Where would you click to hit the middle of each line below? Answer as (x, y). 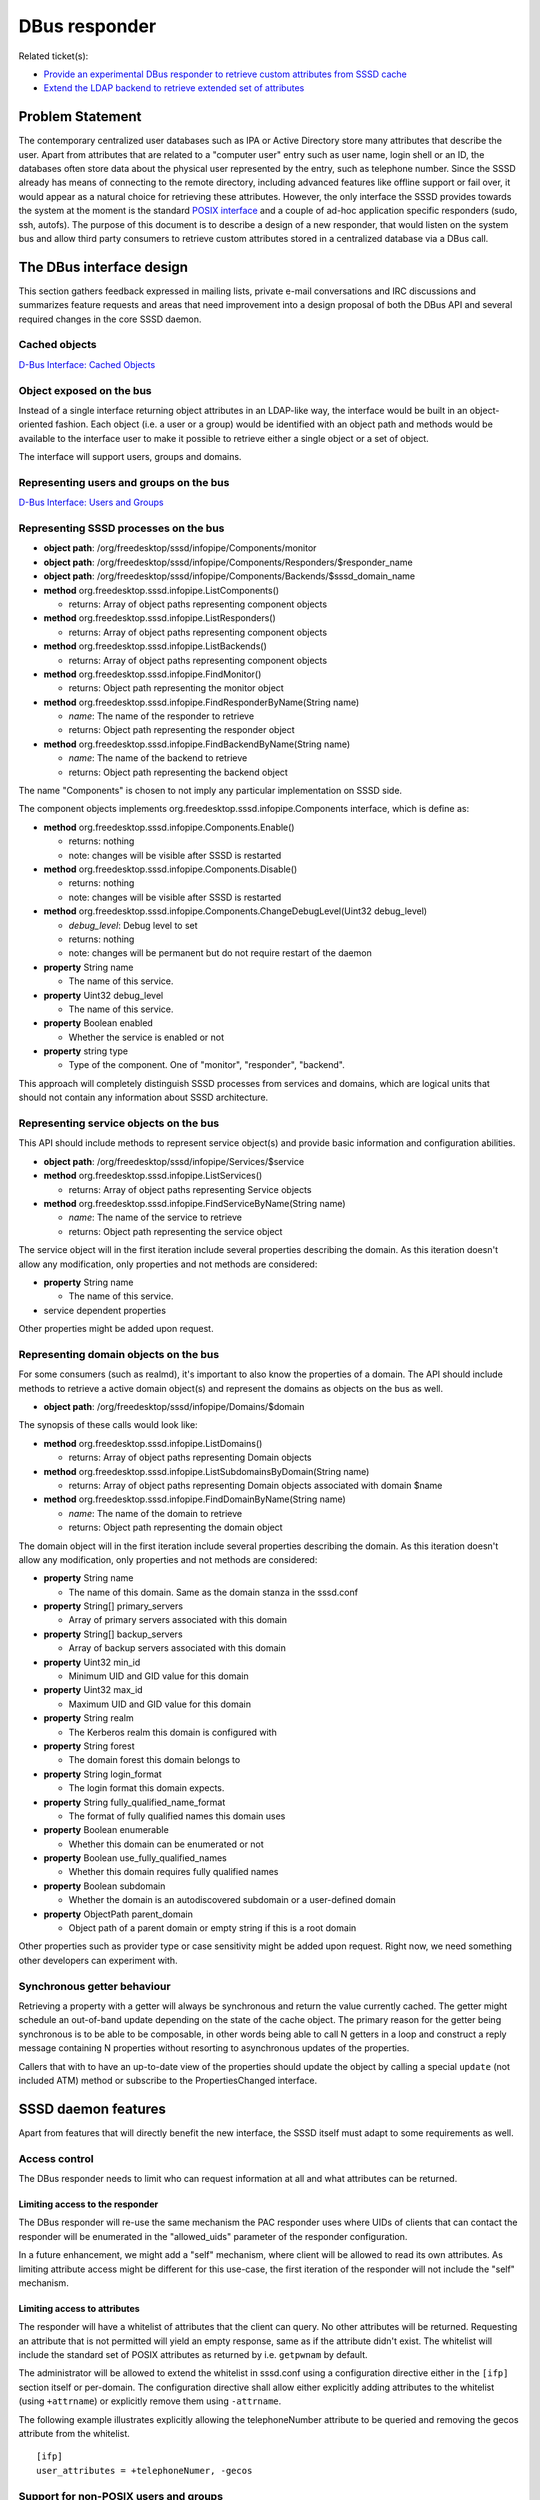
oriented (36, 424)
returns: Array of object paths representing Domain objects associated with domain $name (255, 1485)
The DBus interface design (103, 266)
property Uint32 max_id (93, 1690)
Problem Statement (80, 116)
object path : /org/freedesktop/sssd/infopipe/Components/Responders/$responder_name (228, 562)
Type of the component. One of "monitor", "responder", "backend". (206, 1065)
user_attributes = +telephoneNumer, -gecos (144, 2470)
